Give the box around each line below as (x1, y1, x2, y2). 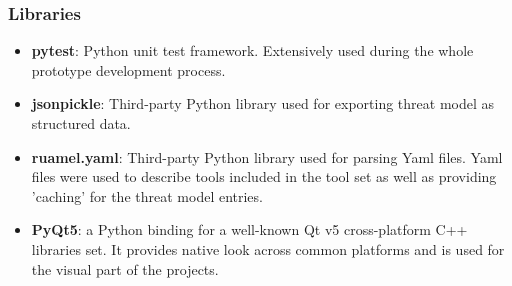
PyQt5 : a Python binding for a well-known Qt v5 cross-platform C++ (31, 219, 468, 240)
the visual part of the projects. (31, 258, 219, 279)
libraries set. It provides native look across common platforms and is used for (31, 238, 505, 259)
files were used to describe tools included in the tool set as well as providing (31, 166, 497, 187)
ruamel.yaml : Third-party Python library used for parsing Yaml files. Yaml (31, 146, 503, 167)
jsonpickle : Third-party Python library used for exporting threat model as (31, 93, 494, 114)
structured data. (31, 113, 131, 133)
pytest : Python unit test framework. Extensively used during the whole (31, 40, 474, 61)
